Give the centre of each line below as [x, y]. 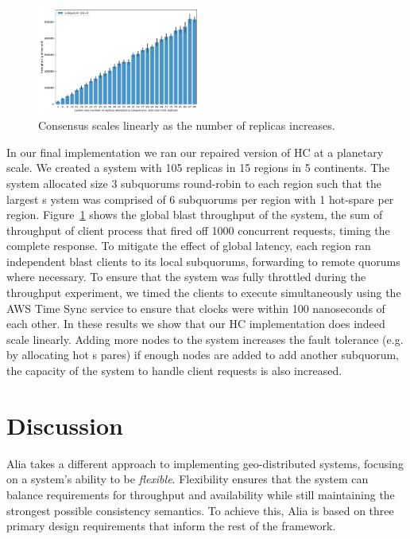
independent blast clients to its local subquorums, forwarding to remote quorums [203, 261]
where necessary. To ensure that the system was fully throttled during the [186, 277]
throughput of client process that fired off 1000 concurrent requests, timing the [198, 230]
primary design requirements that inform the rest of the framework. [171, 526]
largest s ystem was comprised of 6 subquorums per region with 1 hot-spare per [200, 199]
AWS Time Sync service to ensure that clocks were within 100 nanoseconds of [196, 308]
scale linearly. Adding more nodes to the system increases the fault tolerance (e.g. [205, 339]
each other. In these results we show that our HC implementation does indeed [196, 324]
